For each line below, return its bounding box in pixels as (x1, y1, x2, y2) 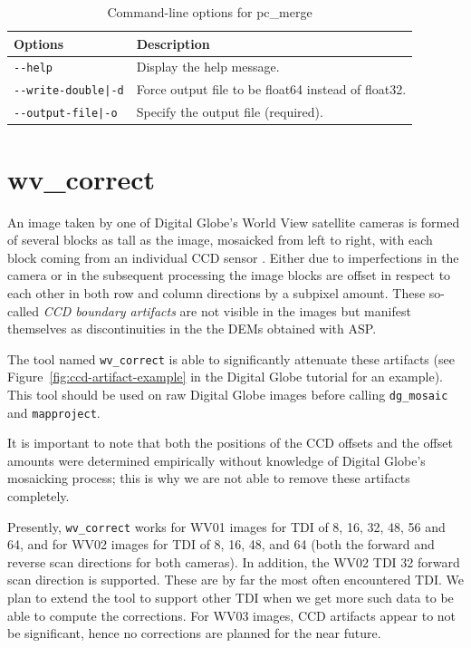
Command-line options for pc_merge (107, 3, 312, 21)
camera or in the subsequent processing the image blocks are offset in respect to (7, 266, 451, 285)
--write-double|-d (14, 84, 124, 98)
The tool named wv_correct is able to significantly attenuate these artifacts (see (7, 349, 455, 368)
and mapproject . (7, 402, 101, 421)
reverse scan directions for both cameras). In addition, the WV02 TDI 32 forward (7, 552, 460, 571)
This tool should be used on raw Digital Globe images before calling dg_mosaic (7, 384, 448, 403)
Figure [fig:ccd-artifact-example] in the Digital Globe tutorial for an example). (7, 367, 443, 386)
